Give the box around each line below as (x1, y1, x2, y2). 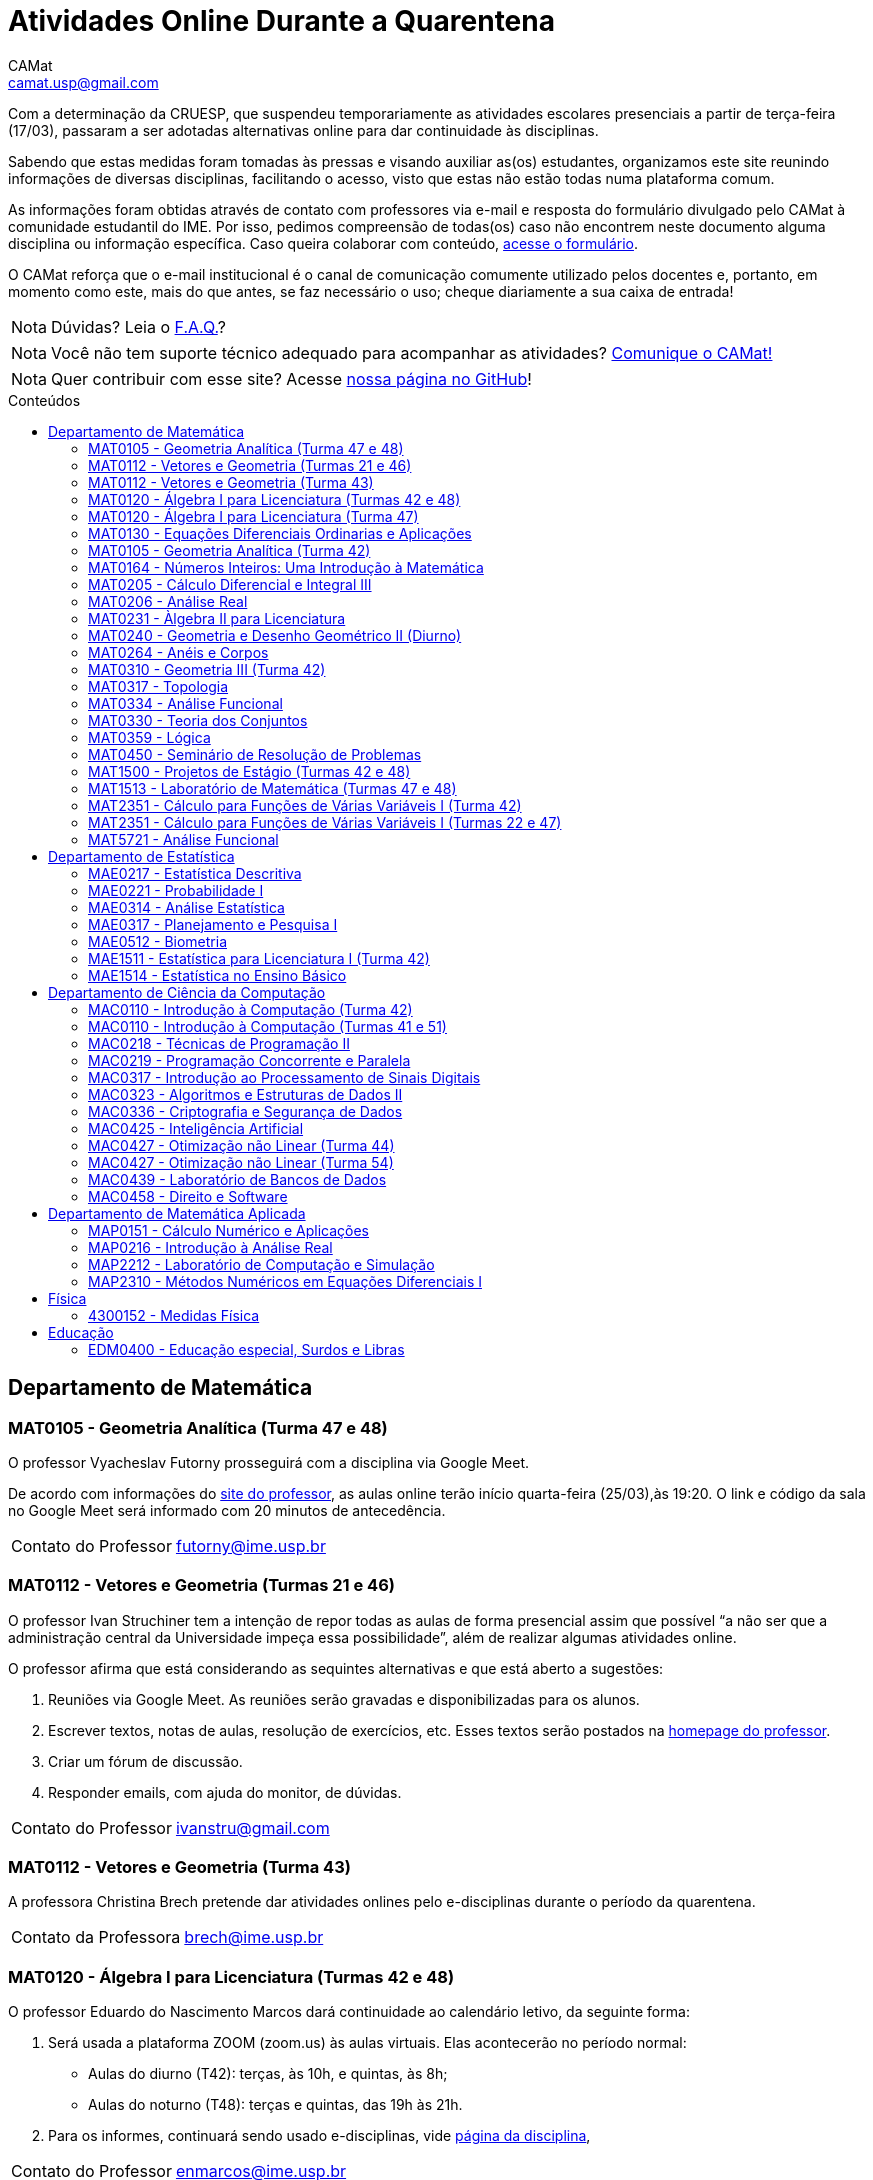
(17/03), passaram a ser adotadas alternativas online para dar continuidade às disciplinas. (8, 121, 599, 139)
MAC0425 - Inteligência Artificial (88, 1119, 304, 1137)
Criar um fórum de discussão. (48, 1752, 243, 1770)
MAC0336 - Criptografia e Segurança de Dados (88, 1102, 403, 1120)
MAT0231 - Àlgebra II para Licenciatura (88, 609, 346, 627)
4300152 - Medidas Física (88, 1306, 260, 1324)
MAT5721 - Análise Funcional (88, 830, 279, 848)
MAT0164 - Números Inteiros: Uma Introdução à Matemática (88, 558, 484, 576)
